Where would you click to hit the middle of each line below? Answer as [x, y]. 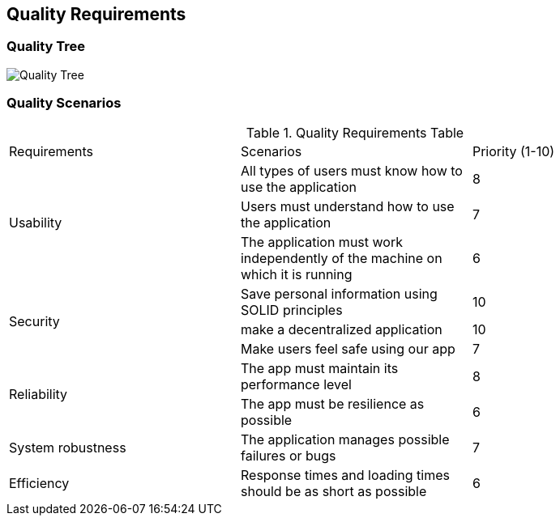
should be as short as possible [333, 491]
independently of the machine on [341, 258]
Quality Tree [46, 47]
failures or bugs [288, 455]
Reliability [38, 394]
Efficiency [39, 483]
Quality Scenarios [64, 103]
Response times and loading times [345, 475]
